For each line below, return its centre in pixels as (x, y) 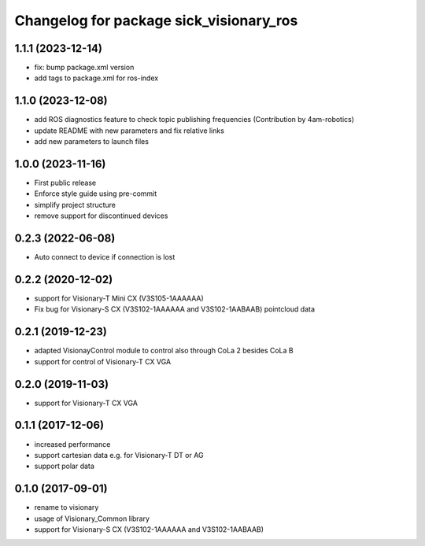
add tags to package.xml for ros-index (96, 78)
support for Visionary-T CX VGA (86, 403)
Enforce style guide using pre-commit (96, 194)
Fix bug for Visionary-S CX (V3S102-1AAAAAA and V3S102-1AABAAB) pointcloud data (174, 309)
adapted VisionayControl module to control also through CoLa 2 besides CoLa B (164, 351)
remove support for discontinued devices (101, 216)
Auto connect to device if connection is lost (105, 257)
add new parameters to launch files (92, 142)
